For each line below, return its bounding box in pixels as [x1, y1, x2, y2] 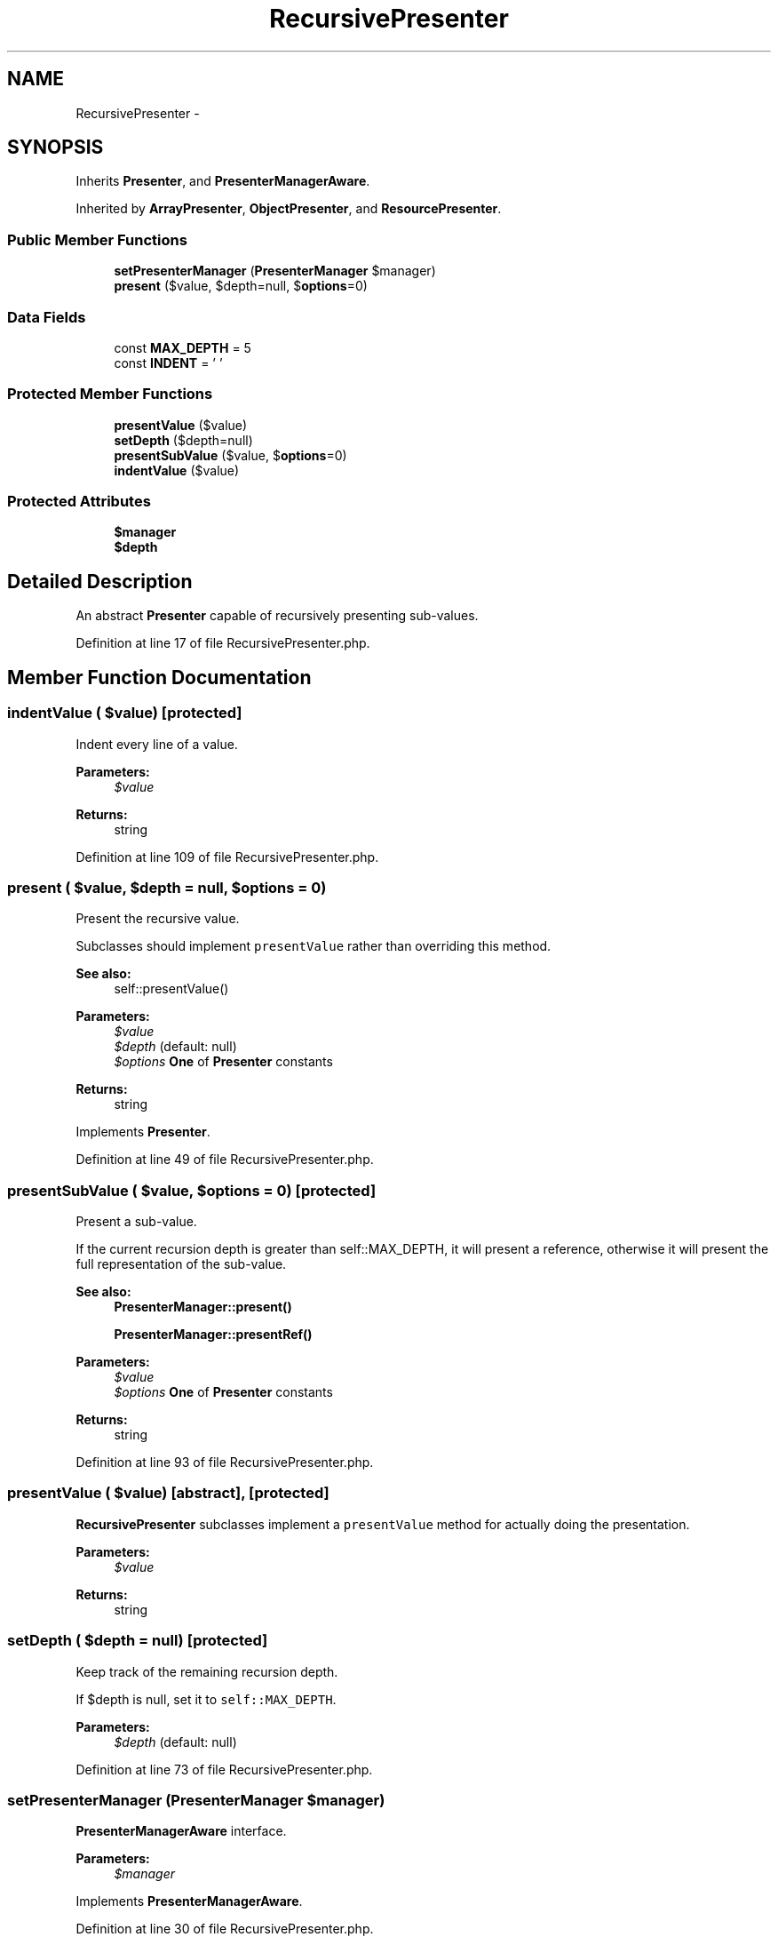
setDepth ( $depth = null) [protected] [7, 1631, 268, 1650]
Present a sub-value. [75, 1214, 197, 1229]
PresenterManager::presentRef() [114, 1327, 313, 1342]
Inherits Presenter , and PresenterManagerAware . [75, 173, 370, 189]
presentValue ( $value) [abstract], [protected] [7, 1484, 329, 1503]
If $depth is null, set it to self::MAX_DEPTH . [75, 1691, 337, 1707]
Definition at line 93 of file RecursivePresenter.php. [75, 1455, 374, 1470]
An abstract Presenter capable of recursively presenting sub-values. [75, 608, 479, 624]
